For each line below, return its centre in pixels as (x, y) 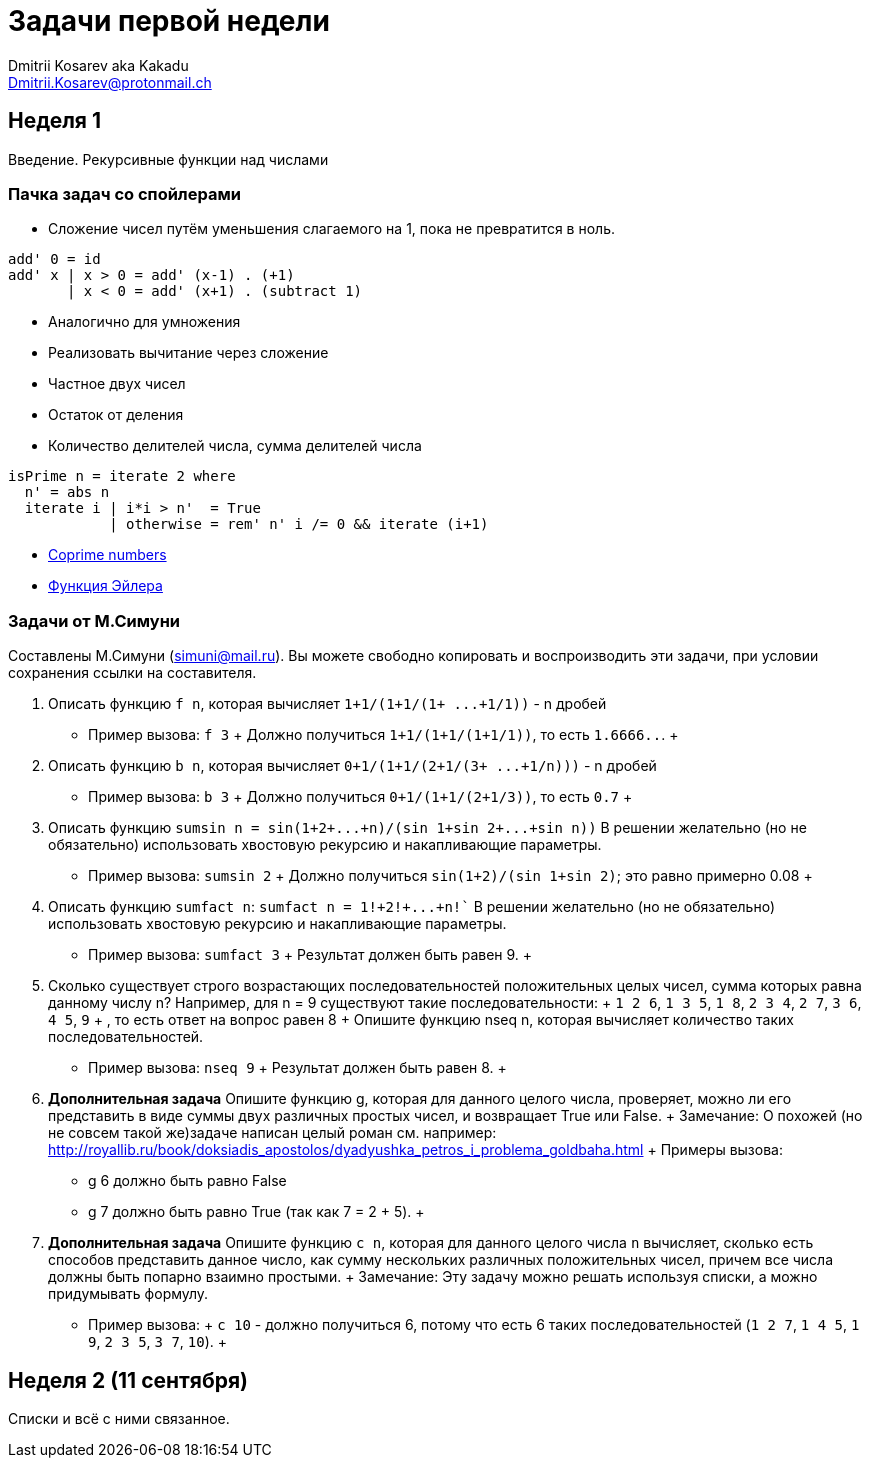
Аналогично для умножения (144, 322)
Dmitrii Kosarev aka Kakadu (98, 65)
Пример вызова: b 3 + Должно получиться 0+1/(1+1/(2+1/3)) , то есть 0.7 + (360, 797)
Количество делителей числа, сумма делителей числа (235, 446)
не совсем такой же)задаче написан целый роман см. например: (272, 1133)
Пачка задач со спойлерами (124, 193)
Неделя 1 (55, 121)
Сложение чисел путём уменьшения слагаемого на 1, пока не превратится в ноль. (331, 229)
